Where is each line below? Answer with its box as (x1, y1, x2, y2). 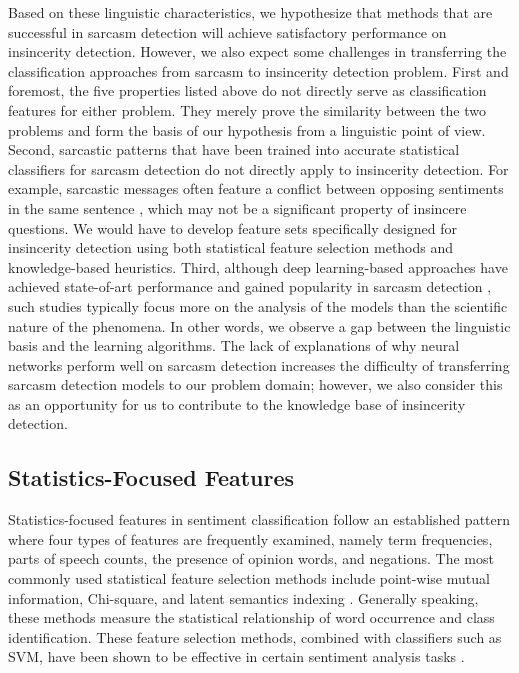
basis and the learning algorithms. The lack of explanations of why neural (8, 335, 460, 356)
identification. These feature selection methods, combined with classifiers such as (8, 626, 502, 647)
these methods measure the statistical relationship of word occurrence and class (8, 607, 495, 628)
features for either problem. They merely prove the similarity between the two (8, 99, 486, 120)
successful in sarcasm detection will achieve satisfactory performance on (8, 21, 447, 42)
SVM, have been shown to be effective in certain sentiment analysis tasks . (8, 646, 465, 667)
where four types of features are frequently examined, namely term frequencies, (8, 528, 493, 549)
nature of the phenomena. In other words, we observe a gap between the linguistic (8, 315, 511, 336)
